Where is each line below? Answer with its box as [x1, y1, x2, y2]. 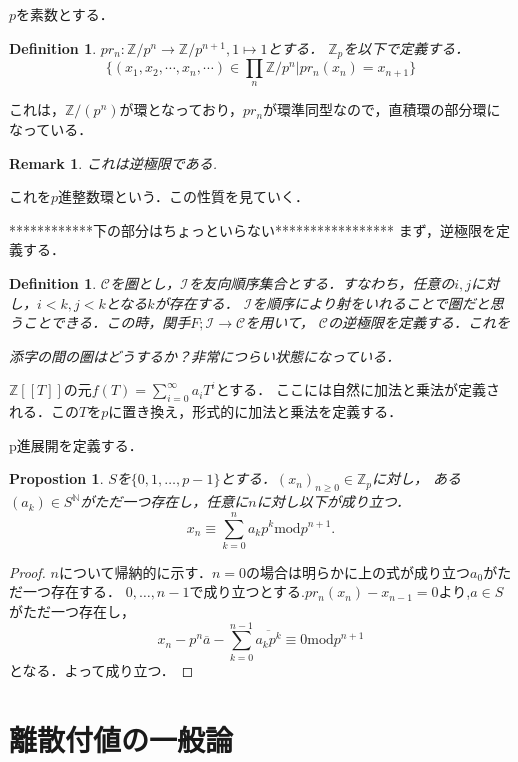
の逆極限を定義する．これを [327, 312, 510, 333]
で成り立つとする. [189, 581, 305, 602]
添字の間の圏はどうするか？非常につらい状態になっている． [9, 345, 401, 366]
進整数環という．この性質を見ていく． [58, 186, 309, 207]
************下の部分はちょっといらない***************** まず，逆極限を [9, 219, 496, 240]
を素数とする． [16, 4, 114, 24]
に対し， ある [372, 468, 462, 489]
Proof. [9, 561, 46, 582]
